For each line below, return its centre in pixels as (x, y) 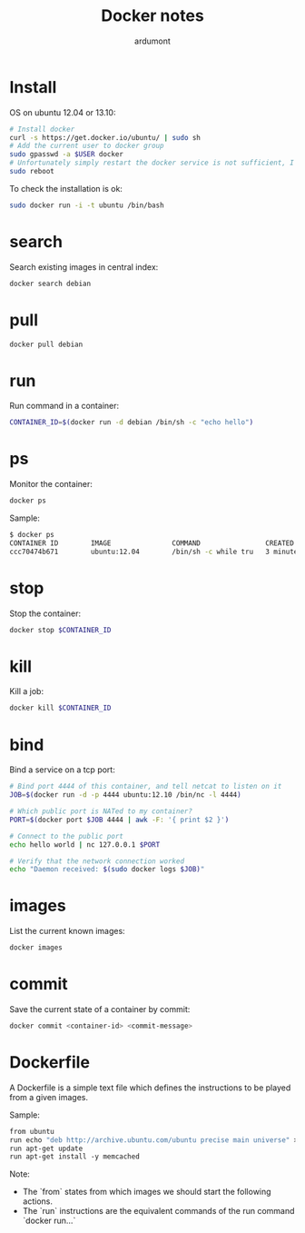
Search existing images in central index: (84, 267)
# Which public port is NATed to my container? (101, 811)
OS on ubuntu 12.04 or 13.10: (63, 112)
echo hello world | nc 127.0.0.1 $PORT (85, 845)
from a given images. (49, 1097)
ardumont (152, 41)
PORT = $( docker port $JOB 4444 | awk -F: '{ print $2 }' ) (119, 820)
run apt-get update (46, 1148)
